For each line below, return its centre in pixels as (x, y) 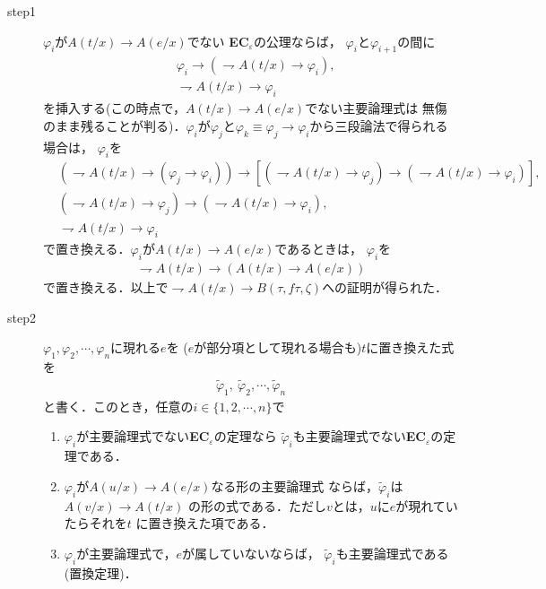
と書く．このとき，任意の (118, 406)
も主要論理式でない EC (359, 436)
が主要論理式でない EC (143, 436)
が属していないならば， (251, 553)
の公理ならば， (297, 41)
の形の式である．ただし (257, 505)
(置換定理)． (100, 572)
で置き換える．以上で (106, 287)
